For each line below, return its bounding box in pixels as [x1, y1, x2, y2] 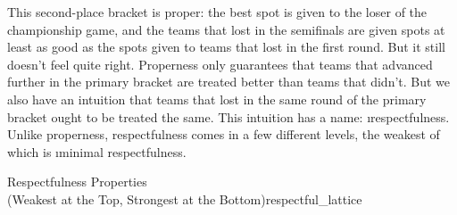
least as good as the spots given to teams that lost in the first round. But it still [7, 37, 445, 56]
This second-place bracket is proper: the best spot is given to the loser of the [7, 3, 428, 21]
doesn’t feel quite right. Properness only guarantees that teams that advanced [7, 54, 433, 73]
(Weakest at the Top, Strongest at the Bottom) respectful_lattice [7, 189, 362, 208]
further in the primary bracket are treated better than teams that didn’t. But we [7, 72, 451, 91]
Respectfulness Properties [7, 172, 147, 191]
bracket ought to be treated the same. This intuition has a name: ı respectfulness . [7, 107, 450, 126]
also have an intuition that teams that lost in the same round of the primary [7, 89, 427, 108]
